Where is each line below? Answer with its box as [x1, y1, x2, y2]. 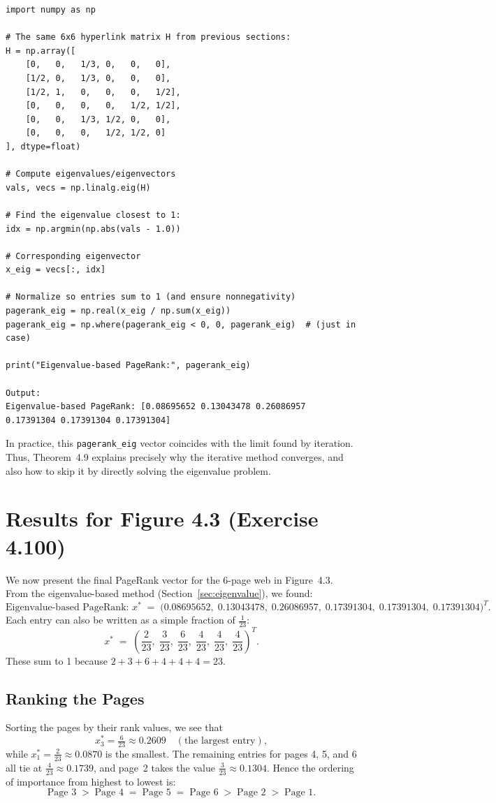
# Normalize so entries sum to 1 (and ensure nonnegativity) [6, 292, 296, 302]
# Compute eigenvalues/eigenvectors [6, 169, 176, 179]
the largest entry [184, 736, 256, 746]
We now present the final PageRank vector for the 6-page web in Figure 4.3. [6, 572, 333, 587]
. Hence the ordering [266, 760, 354, 774]
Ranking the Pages [6, 687, 145, 709]
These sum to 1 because [6, 653, 108, 668]
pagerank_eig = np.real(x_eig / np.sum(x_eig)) [6, 306, 231, 316]
